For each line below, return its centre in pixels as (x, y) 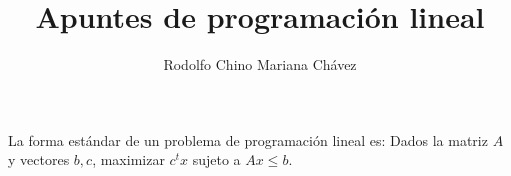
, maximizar (128, 159)
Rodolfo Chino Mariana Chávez (260, 64)
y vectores (39, 159)
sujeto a (216, 159)
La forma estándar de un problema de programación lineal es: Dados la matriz (248, 139)
